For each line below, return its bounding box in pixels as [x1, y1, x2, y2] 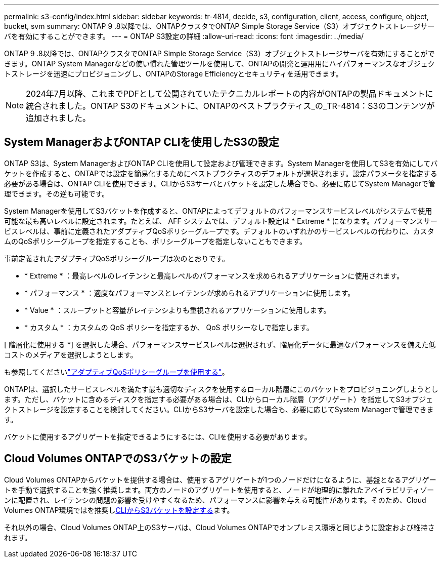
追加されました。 [26, 113, 91, 123]
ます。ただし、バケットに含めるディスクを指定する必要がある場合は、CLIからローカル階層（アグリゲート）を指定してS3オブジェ [4, 394, 433, 404]
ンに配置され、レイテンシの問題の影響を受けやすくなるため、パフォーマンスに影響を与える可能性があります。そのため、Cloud [4, 495, 426, 504]
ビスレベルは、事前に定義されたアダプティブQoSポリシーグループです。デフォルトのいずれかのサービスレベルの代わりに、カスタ [4, 226, 434, 235]
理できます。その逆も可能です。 [4, 189, 109, 198]
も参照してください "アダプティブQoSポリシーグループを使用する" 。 [4, 367, 229, 376]
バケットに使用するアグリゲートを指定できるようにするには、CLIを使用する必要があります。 [4, 432, 312, 441]
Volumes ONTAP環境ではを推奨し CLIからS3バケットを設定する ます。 [4, 505, 234, 514]
